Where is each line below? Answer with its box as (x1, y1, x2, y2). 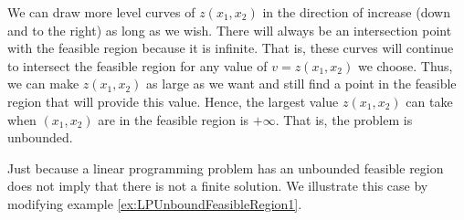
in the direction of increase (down (262, 3, 450, 21)
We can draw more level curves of (7, 3, 195, 21)
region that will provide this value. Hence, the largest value (7, 91, 339, 110)
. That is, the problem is (275, 110, 413, 129)
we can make (7, 74, 79, 93)
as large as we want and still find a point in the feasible (146, 74, 457, 93)
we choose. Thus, (357, 56, 453, 75)
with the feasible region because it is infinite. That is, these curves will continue (7, 38, 454, 58)
